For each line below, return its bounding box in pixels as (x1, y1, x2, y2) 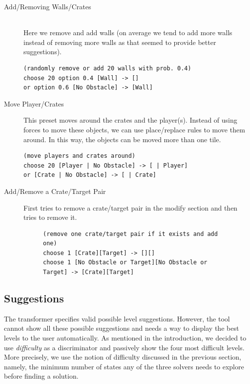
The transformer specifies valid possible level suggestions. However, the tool (4, 313, 230, 323)
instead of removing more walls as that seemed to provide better (23, 37, 216, 47)
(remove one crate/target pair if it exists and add (43, 230, 218, 237)
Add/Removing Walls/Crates (4, 1, 91, 11)
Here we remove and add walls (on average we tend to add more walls (23, 27, 232, 38)
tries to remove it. (23, 212, 77, 222)
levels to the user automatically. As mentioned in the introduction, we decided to (4, 333, 247, 343)
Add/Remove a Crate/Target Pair (4, 186, 106, 196)
